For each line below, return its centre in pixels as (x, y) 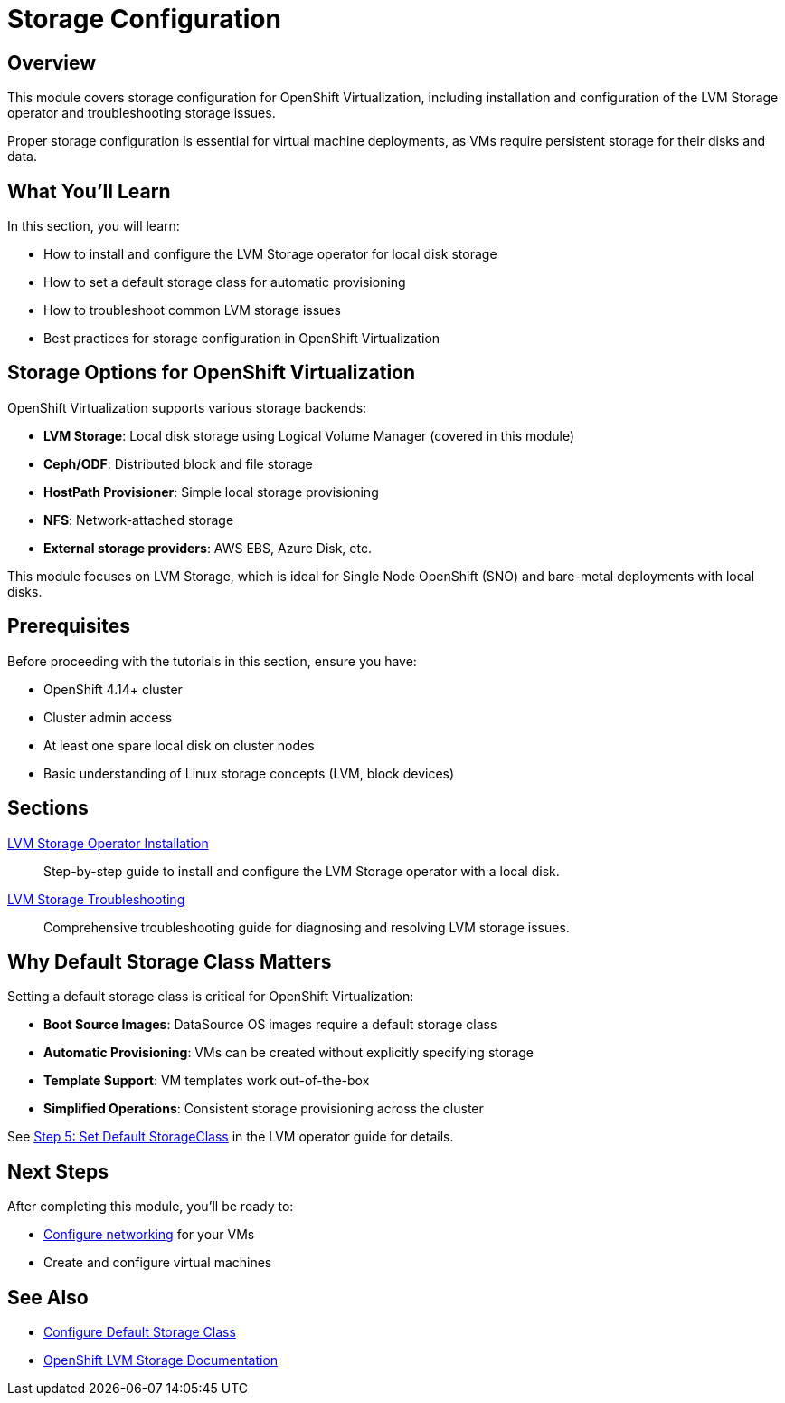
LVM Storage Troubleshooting (96, 899)
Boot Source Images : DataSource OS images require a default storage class (270, 1025)
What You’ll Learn (89, 191)
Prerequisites (69, 626)
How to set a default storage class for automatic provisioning (225, 282)
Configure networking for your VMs (149, 1235)
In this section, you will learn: (94, 226)
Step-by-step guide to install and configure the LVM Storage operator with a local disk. (302, 871)
